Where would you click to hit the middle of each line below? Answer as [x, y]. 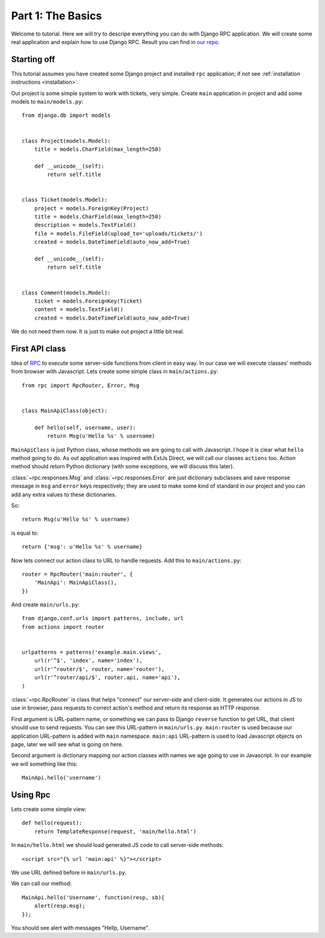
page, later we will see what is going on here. [67, 744]
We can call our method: [42, 884]
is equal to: [25, 533]
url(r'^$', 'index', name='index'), [88, 661]
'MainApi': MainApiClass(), [76, 583]
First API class [39, 349]
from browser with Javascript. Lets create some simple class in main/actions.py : [115, 371]
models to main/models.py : [47, 102]
